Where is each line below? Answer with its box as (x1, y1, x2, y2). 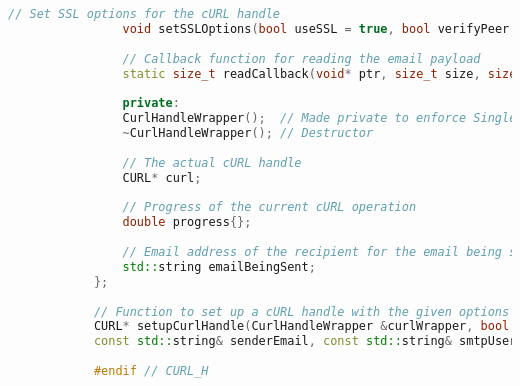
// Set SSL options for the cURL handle (8, 7, 281, 21)
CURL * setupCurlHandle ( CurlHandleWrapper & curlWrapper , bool (93, 319, 510, 334)
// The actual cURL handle (122, 155, 302, 170)
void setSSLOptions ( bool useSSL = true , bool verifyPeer (122, 21, 510, 36)
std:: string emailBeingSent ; (122, 259, 316, 274)
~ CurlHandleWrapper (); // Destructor (122, 126, 374, 140)
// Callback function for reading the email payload (122, 51, 481, 66)
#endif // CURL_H (93, 364, 209, 378)
